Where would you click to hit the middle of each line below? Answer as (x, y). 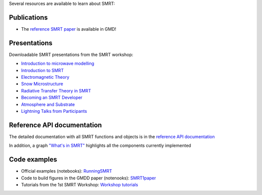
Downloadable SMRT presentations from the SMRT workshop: (71, 54)
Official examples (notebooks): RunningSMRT (67, 171)
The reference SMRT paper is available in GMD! (69, 29)
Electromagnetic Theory (45, 77)
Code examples (33, 160)
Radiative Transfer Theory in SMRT (56, 90)
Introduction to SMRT (42, 70)
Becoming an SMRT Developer (52, 98)
